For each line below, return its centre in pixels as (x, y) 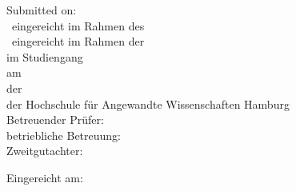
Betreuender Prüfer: (55, 119)
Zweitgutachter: (45, 151)
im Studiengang (45, 56)
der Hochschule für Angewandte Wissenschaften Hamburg (148, 103)
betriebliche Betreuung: (64, 135)
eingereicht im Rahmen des (78, 25)
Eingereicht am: (45, 177)
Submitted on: (42, 10)
